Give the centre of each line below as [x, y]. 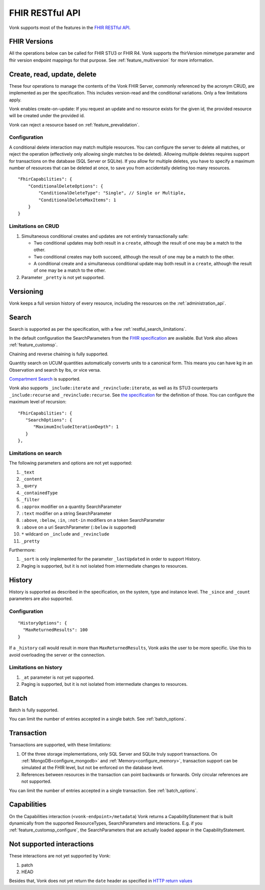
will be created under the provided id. [47, 116]
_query [29, 486]
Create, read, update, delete [53, 74]
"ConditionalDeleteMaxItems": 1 [77, 200]
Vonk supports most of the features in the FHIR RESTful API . [70, 28]
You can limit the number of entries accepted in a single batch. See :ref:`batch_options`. [98, 719]
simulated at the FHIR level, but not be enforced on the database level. [93, 767]
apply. [15, 100]
